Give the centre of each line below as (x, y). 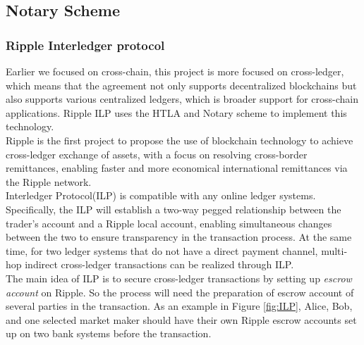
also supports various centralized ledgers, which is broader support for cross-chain (182, 99)
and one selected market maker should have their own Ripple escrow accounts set (181, 319)
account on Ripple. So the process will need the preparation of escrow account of (180, 292)
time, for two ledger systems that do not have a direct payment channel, (162, 250)
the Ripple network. (49, 181)
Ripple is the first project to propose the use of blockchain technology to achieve (180, 140)
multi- (334, 250)
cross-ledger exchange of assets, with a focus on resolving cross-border (157, 154)
